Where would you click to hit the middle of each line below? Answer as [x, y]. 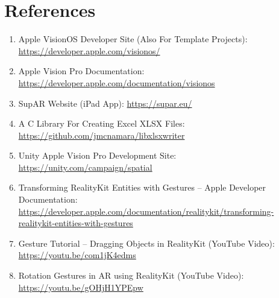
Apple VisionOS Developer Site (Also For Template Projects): [133, 39]
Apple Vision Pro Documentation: [81, 71]
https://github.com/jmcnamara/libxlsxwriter [102, 135]
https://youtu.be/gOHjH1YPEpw [81, 287]
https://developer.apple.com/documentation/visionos [117, 82]
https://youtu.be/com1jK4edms [77, 255]
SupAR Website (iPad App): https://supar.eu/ [105, 103]
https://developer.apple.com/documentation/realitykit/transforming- [146, 211]
